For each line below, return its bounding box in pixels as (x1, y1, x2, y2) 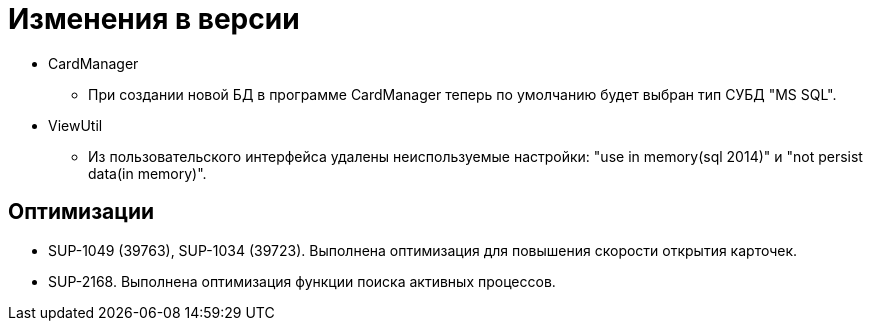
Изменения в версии (8, 2, 300, 36)
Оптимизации (8, 199, 155, 225)
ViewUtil (48, 116, 103, 134)
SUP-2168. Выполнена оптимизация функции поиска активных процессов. (48, 272, 556, 290)
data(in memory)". (88, 164, 207, 182)
